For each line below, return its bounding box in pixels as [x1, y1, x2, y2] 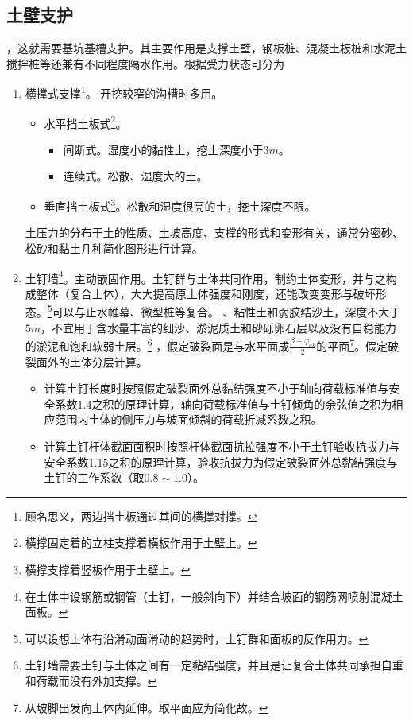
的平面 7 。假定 [316, 335, 388, 354]
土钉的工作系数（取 [44, 469, 145, 486]
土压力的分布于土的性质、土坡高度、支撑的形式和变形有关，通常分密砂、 [25, 224, 403, 241]
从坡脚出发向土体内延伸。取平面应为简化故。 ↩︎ [25, 699, 268, 715]
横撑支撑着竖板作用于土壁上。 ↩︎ [25, 561, 191, 578]
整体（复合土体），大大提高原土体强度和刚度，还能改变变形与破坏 [36, 285, 376, 301]
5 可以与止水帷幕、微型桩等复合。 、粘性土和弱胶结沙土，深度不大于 [47, 301, 401, 320]
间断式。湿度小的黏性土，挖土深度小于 [63, 141, 264, 157]
